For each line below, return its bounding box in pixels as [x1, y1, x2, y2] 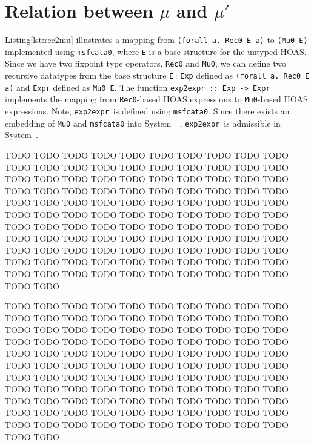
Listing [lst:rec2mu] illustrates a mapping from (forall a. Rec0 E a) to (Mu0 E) [5, 33, 308, 46]
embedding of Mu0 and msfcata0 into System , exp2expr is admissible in [5, 116, 281, 129]
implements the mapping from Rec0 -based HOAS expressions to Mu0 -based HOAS [5, 93, 308, 105]
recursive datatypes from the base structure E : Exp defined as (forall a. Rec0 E [5, 69, 310, 82]
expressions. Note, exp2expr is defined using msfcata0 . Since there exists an [5, 105, 290, 117]
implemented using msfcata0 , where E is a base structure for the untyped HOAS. [5, 45, 307, 58]
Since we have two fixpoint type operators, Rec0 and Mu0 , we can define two [5, 57, 287, 70]
